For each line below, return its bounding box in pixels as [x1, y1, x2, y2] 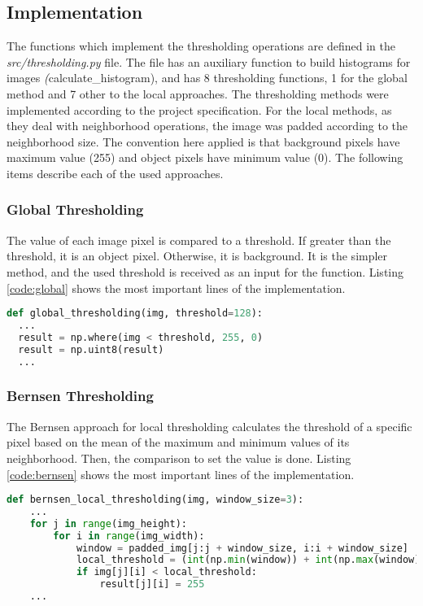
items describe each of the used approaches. [7, 164, 224, 181]
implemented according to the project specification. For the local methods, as [7, 101, 392, 118]
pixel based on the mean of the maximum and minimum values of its [7, 434, 350, 451]
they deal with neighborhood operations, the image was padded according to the [7, 117, 408, 134]
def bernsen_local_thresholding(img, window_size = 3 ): [7, 494, 304, 506]
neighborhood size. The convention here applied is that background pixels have [7, 133, 400, 150]
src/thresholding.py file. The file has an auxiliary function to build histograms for [7, 53, 411, 70]
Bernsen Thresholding [7, 386, 154, 406]
